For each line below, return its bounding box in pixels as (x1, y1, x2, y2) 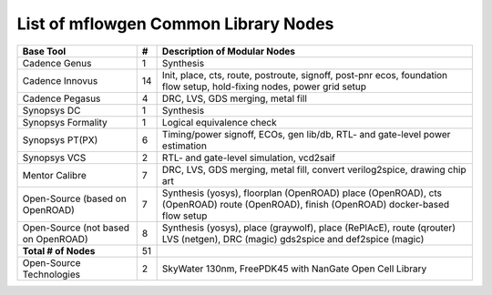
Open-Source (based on (22, 192, 127, 205)
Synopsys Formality (22, 116, 108, 128)
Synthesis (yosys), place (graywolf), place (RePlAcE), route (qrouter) (161, 221, 456, 234)
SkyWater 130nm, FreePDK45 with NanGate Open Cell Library (161, 262, 427, 275)
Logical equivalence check (161, 116, 277, 128)
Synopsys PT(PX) (22, 133, 98, 146)
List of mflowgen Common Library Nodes (16, 14, 334, 34)
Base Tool (22, 45, 67, 57)
